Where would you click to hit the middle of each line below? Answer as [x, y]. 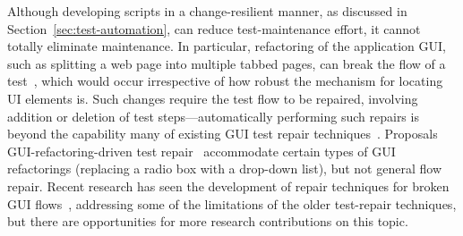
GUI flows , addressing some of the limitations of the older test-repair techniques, [232, 203]
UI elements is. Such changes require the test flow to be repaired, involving [213, 98]
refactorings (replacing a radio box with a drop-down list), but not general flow [224, 169]
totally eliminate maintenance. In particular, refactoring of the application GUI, [227, 46]
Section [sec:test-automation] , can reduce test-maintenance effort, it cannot [214, 28]
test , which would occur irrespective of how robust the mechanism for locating [225, 81]
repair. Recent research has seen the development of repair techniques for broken [228, 185]
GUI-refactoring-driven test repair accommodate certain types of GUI [201, 151]
